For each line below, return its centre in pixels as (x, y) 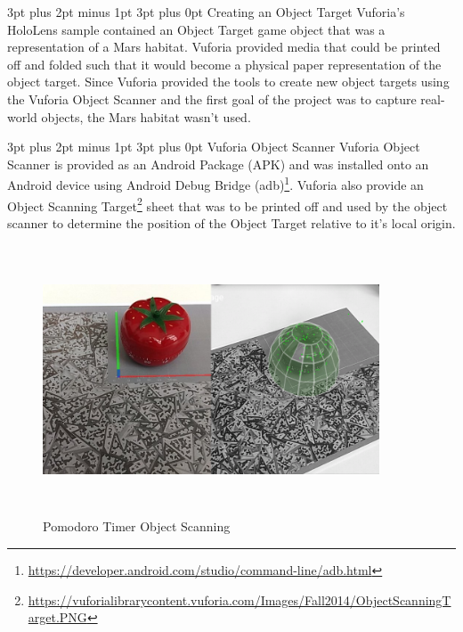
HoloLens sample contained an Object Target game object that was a (196, 29)
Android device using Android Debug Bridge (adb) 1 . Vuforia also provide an (215, 183)
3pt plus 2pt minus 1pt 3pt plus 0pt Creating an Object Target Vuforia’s (206, 12)
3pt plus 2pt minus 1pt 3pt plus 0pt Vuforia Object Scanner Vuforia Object (214, 147)
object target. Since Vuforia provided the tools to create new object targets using (228, 82)
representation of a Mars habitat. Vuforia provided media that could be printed (224, 47)
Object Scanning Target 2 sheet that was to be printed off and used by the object (227, 204)
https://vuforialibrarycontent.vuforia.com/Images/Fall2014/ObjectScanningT (240, 599)
